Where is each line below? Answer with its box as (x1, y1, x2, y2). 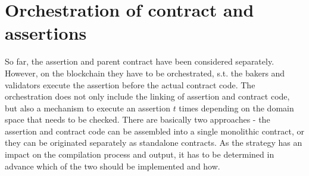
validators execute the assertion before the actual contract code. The (5, 78, 255, 91)
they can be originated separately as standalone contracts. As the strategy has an (5, 136, 302, 149)
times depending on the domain (179, 101, 294, 114)
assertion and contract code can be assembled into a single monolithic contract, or (5, 124, 304, 137)
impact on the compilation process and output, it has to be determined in (5, 148, 274, 161)
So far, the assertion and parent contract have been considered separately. (5, 55, 274, 68)
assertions (5, 21, 87, 45)
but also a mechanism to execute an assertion (5, 101, 170, 114)
